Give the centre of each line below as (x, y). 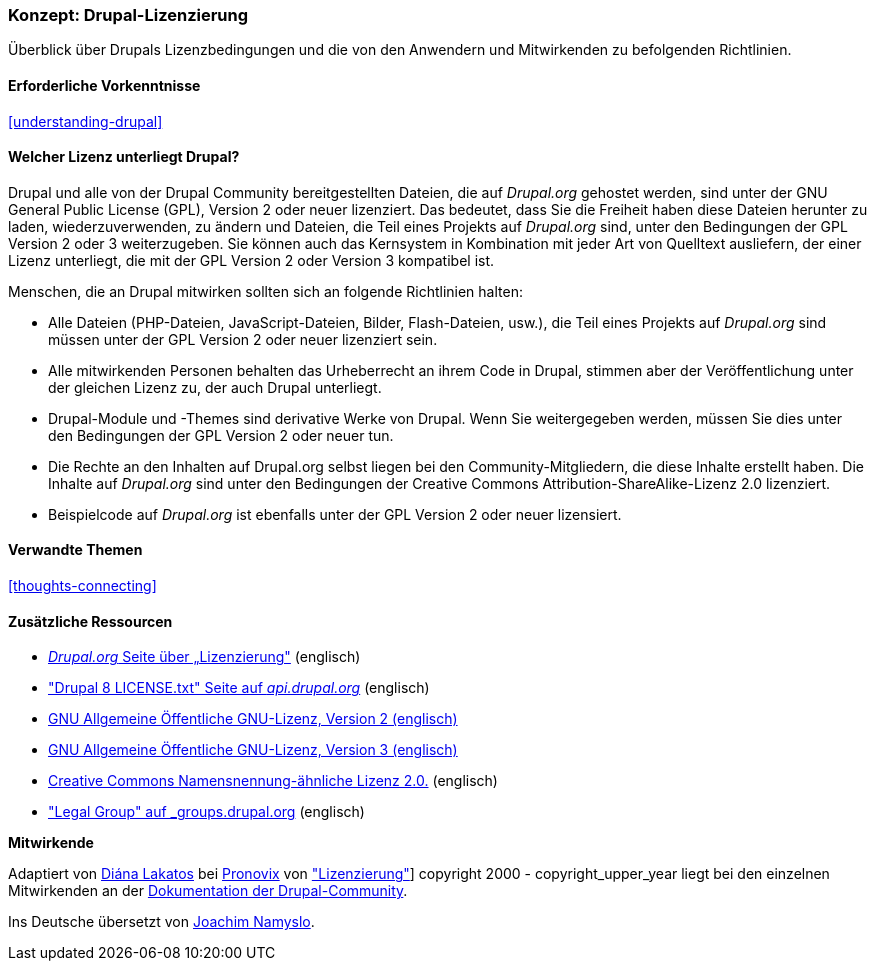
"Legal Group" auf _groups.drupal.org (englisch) (206, 812)
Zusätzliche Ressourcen (90, 621)
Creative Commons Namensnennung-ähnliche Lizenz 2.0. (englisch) (273, 781)
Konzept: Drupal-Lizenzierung (128, 15)
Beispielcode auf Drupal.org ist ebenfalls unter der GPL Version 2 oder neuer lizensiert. (335, 514)
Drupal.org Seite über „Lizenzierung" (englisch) (204, 657)
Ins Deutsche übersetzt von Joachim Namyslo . (161, 922)
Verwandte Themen (75, 550)
